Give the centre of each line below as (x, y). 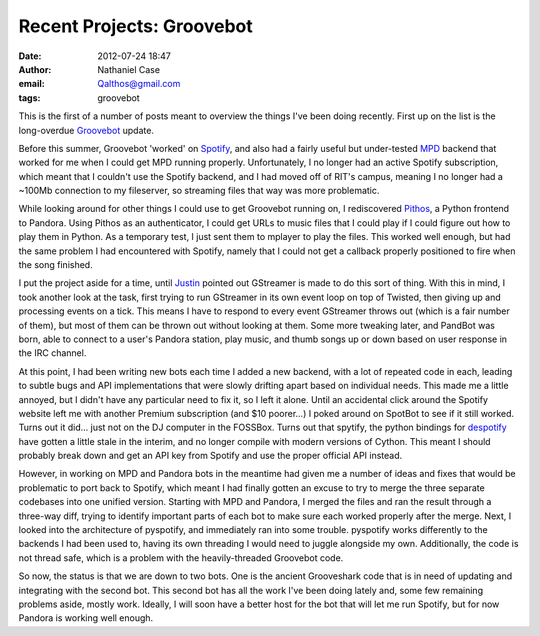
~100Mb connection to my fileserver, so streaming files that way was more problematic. (199, 191)
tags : (29, 97)
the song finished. (56, 265)
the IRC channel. (52, 353)
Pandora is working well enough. (86, 618)
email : (31, 84)
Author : (35, 69)
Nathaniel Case (128, 69)
